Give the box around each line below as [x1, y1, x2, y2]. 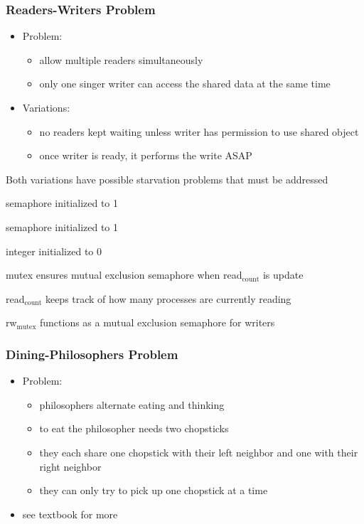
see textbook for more [22, 506, 118, 521]
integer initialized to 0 [6, 243, 102, 258]
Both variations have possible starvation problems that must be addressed [6, 171, 328, 186]
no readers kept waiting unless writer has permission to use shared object [39, 124, 359, 139]
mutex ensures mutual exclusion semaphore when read [6, 267, 242, 282]
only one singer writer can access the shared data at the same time [39, 76, 331, 91]
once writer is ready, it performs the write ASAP [39, 148, 252, 163]
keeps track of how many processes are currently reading [45, 291, 291, 306]
